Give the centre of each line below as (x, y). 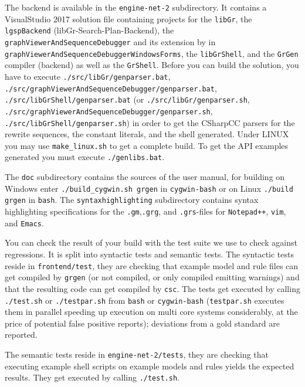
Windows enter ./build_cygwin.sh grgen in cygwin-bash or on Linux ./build (149, 188)
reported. (21, 335)
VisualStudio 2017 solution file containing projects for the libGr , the (128, 18)
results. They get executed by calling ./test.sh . (92, 377)
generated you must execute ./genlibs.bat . (85, 157)
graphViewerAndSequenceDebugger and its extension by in (110, 41)
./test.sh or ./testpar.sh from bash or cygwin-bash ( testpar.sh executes (145, 300)
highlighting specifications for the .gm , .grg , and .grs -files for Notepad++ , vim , (145, 211)
